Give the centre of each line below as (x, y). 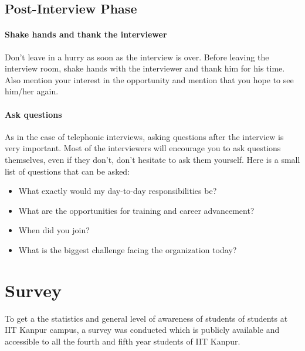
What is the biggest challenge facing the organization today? (128, 249)
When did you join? (54, 230)
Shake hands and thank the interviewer (86, 34)
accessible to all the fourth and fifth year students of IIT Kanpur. (123, 341)
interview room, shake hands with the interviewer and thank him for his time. (145, 68)
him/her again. (32, 91)
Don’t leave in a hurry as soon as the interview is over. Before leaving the (137, 57)
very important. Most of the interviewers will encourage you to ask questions (143, 148)
